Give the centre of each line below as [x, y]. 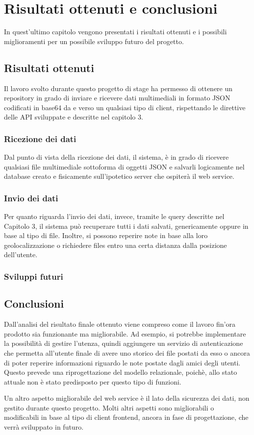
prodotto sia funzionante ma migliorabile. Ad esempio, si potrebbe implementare [125, 333]
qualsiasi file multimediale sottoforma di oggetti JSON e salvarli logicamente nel [124, 166]
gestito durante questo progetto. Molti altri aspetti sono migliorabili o [109, 407]
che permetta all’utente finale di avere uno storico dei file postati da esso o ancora [127, 352]
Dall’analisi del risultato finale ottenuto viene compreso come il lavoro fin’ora [120, 324]
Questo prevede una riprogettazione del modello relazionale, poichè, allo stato [121, 372]
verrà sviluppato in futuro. [44, 427]
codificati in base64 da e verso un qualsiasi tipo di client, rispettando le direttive [125, 107]
